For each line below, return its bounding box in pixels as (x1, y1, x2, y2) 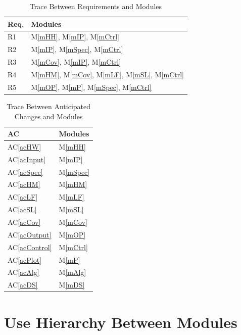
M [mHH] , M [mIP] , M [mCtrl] (31, 31, 119, 42)
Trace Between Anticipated (7, 101, 91, 111)
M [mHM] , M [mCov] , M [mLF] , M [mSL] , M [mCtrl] (31, 69, 184, 79)
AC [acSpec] (8, 166, 43, 177)
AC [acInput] (8, 154, 46, 164)
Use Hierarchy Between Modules (4, 311, 237, 332)
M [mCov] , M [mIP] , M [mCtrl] (31, 57, 121, 67)
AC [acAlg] (8, 267, 39, 277)
